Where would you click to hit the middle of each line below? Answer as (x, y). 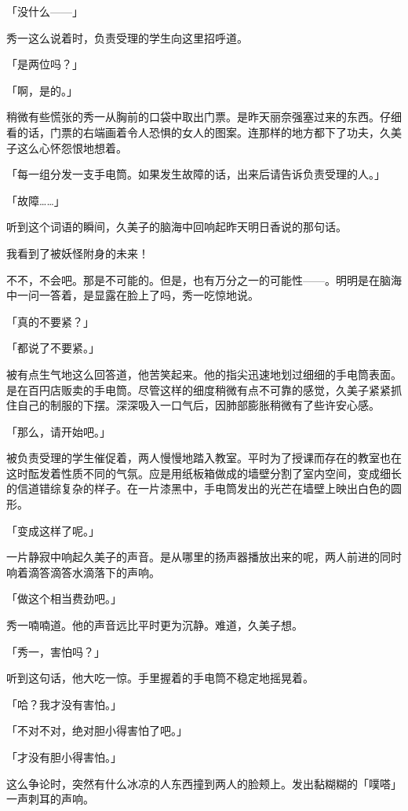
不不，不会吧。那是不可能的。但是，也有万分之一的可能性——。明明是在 (193, 279)
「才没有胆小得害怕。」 (64, 757)
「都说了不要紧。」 (53, 348)
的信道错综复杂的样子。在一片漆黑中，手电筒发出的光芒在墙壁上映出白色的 (199, 488)
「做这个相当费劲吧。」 (64, 598)
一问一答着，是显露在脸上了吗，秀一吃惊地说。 (138, 295)
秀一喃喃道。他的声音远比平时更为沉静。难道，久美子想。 (155, 625)
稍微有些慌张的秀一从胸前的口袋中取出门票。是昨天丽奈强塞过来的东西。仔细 (204, 117)
